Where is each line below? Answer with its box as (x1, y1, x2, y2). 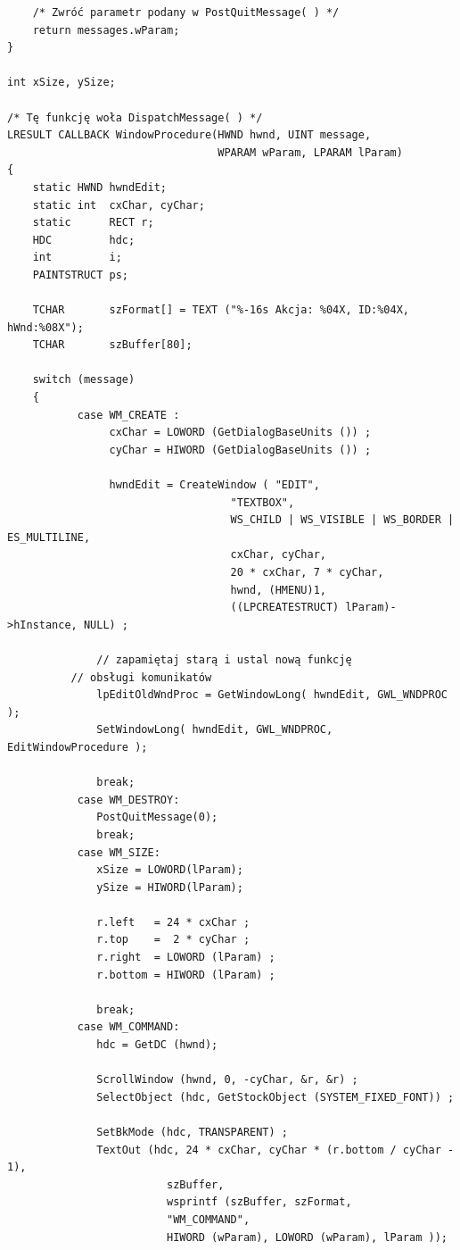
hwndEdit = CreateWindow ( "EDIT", (109, 479, 320, 492)
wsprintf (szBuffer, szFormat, (166, 1196, 352, 1209)
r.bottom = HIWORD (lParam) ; (96, 968, 275, 981)
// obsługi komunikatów (70, 671, 212, 684)
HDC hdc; (32, 233, 136, 246)
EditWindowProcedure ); (7, 740, 148, 754)
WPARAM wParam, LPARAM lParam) (218, 146, 403, 159)
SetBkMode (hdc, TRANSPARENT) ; (96, 1126, 288, 1138)
